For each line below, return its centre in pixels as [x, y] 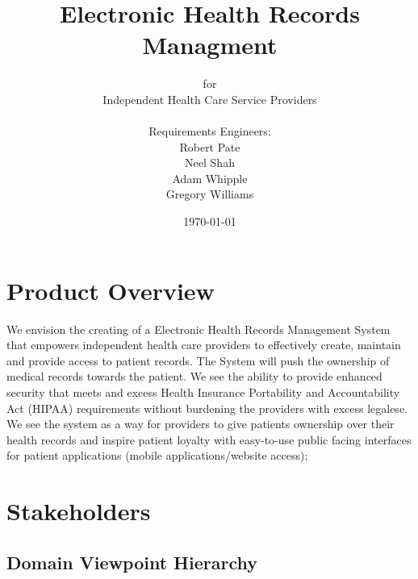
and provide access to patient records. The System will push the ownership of [198, 360]
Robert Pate [210, 146]
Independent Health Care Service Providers [210, 99]
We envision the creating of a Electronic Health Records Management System [199, 329]
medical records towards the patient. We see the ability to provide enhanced [194, 376]
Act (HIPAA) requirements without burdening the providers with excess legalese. [207, 408]
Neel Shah [210, 162]
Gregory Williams [210, 194]
